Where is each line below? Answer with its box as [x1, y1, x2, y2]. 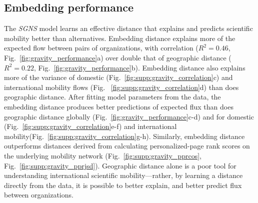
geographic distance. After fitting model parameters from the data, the [4, 91, 221, 102]
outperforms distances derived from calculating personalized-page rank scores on [4, 140, 250, 151]
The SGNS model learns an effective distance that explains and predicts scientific [4, 23, 253, 33]
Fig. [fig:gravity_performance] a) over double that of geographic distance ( [4, 52, 231, 62]
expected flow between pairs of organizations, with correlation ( [4, 42, 198, 53]
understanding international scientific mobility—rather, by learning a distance [4, 170, 243, 180]
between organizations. [4, 189, 73, 200]
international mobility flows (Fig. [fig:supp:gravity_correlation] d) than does [4, 81, 239, 92]
